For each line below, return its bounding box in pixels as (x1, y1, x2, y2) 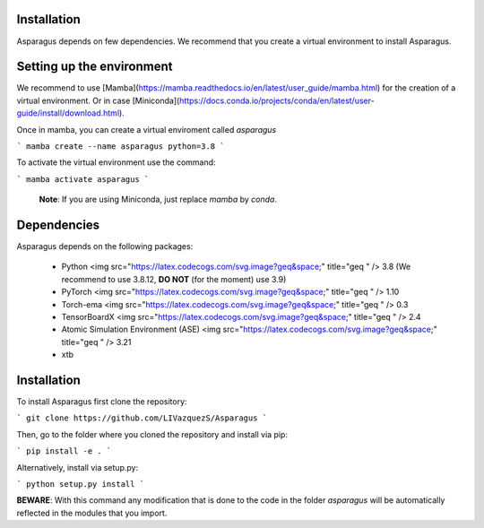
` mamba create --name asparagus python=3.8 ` (16, 141, 225, 151)
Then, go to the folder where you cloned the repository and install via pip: (16, 428, 289, 439)
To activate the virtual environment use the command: (16, 157, 216, 168)
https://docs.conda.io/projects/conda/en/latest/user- (179, 95, 376, 106)
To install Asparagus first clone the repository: (16, 396, 187, 407)
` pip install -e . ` (16, 446, 112, 456)
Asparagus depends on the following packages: (16, 241, 194, 252)
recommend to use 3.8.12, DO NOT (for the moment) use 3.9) (61, 273, 287, 284)
